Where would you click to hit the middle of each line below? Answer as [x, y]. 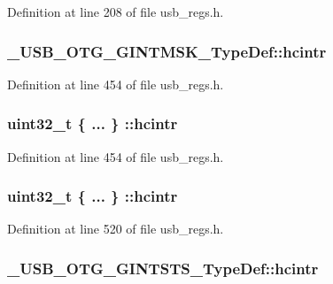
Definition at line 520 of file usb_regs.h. [116, 229]
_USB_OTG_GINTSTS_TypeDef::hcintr [163, 268]
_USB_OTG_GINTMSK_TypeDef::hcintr [167, 51]
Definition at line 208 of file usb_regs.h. [116, 12]
